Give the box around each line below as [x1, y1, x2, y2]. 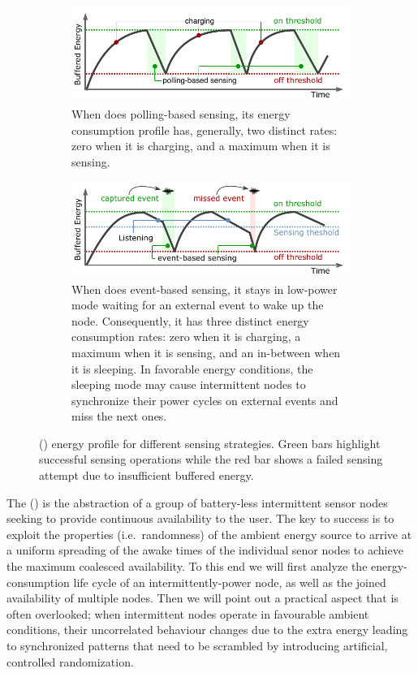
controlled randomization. [6, 653, 134, 670]
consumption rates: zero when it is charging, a [71, 328, 301, 345]
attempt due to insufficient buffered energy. [39, 467, 254, 484]
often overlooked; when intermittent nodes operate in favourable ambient [6, 605, 369, 622]
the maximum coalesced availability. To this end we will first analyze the [6, 558, 368, 575]
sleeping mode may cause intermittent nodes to [71, 376, 306, 393]
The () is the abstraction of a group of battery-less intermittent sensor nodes [6, 494, 388, 511]
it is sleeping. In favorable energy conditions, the [71, 360, 313, 377]
